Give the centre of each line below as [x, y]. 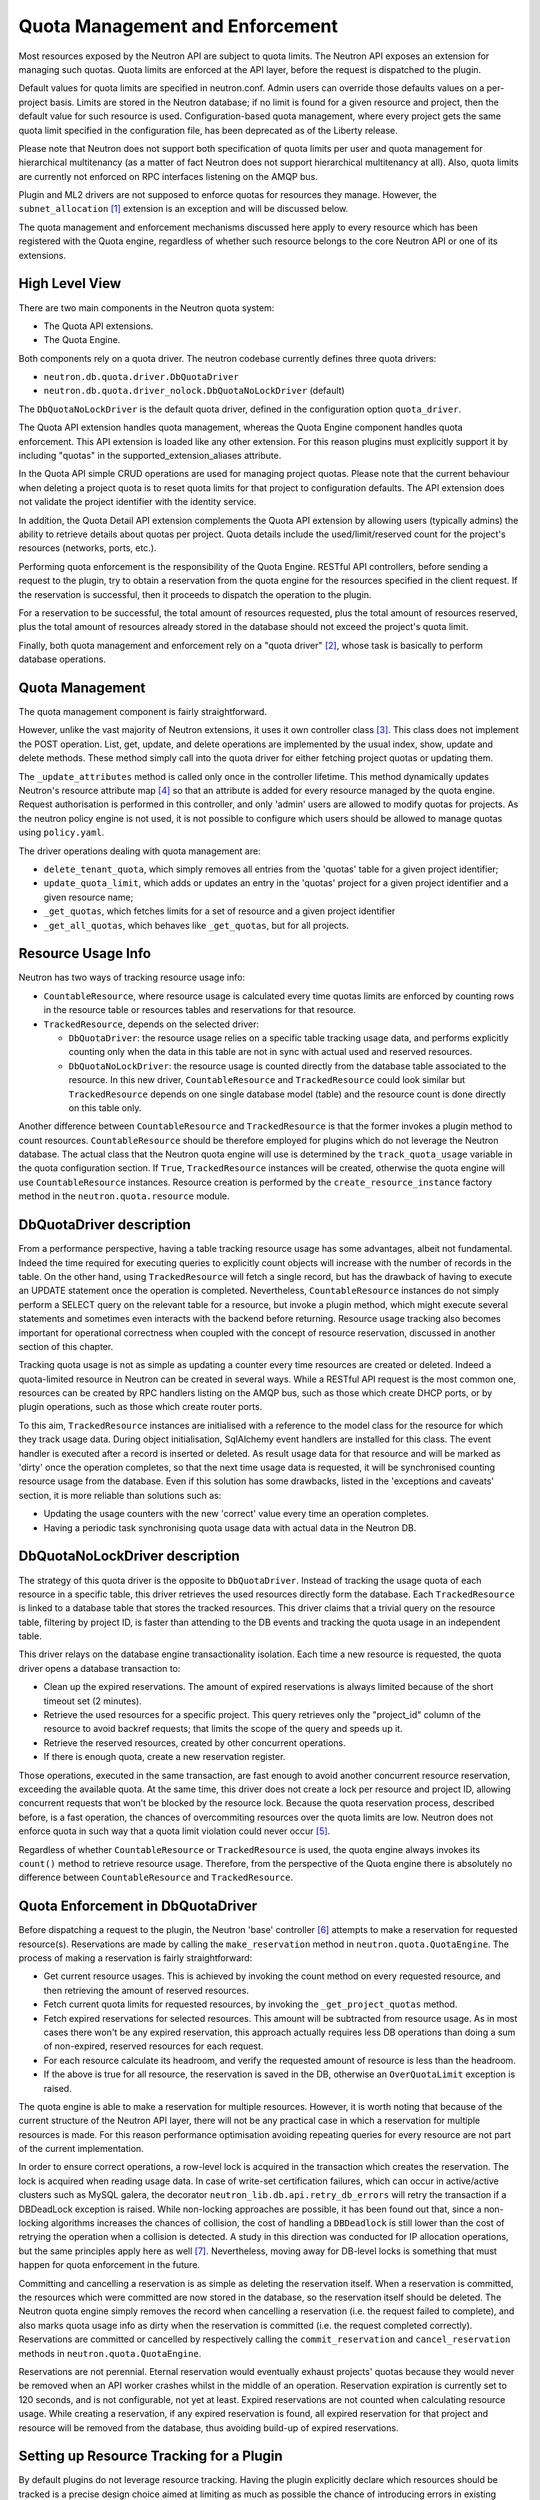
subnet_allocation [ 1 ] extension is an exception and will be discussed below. [183, 209]
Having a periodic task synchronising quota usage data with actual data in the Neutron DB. [230, 1527]
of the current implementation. [81, 2149]
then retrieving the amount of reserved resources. [146, 1990]
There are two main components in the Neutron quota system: [146, 307]
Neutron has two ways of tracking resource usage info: [131, 977]
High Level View [70, 283]
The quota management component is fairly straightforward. [142, 712]
